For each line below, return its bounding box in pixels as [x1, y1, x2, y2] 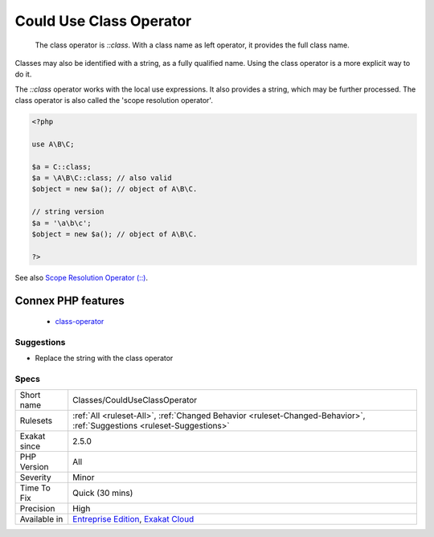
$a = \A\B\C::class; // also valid [31, 174, 172, 182]
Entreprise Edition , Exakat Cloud [72, 514, 194, 525]
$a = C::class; [31, 162, 92, 171]
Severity [19, 472, 51, 483]
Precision [19, 503, 55, 514]
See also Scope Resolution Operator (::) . [14, 273, 149, 282]
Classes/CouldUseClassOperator [72, 395, 198, 406]
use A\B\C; [31, 139, 75, 149]
